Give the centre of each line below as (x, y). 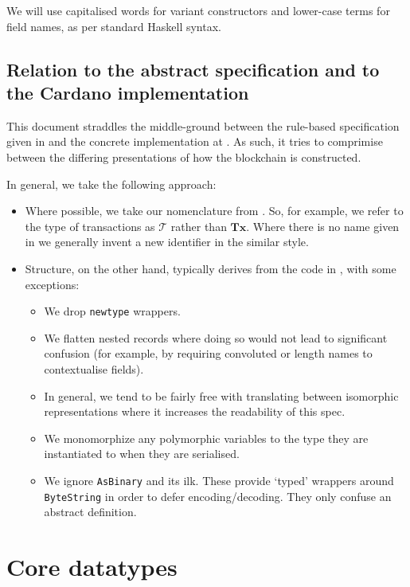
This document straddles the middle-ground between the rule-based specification (203, 125)
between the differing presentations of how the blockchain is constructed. (184, 157)
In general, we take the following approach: (111, 184)
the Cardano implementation (128, 92)
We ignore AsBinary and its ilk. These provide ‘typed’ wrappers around (219, 480)
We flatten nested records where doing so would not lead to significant (216, 337)
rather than (199, 226)
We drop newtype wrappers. (112, 311)
